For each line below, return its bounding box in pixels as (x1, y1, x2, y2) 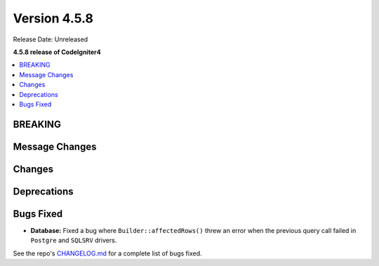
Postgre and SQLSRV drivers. (30, 236, 117, 245)
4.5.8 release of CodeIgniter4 (13, 48, 101, 56)
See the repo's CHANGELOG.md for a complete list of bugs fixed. (13, 249, 203, 258)
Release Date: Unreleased (13, 35, 88, 44)
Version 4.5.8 (13, 11, 94, 26)
